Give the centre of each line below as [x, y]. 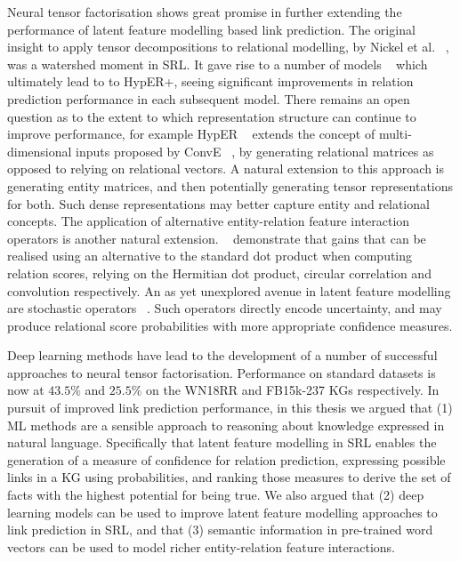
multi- [395, 134]
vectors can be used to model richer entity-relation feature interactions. [202, 546]
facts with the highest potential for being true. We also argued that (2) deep [216, 495]
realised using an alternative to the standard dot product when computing [210, 256]
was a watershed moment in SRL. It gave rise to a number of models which [218, 64]
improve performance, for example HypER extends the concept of [191, 134]
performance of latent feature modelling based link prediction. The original [211, 29]
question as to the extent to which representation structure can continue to [212, 116]
